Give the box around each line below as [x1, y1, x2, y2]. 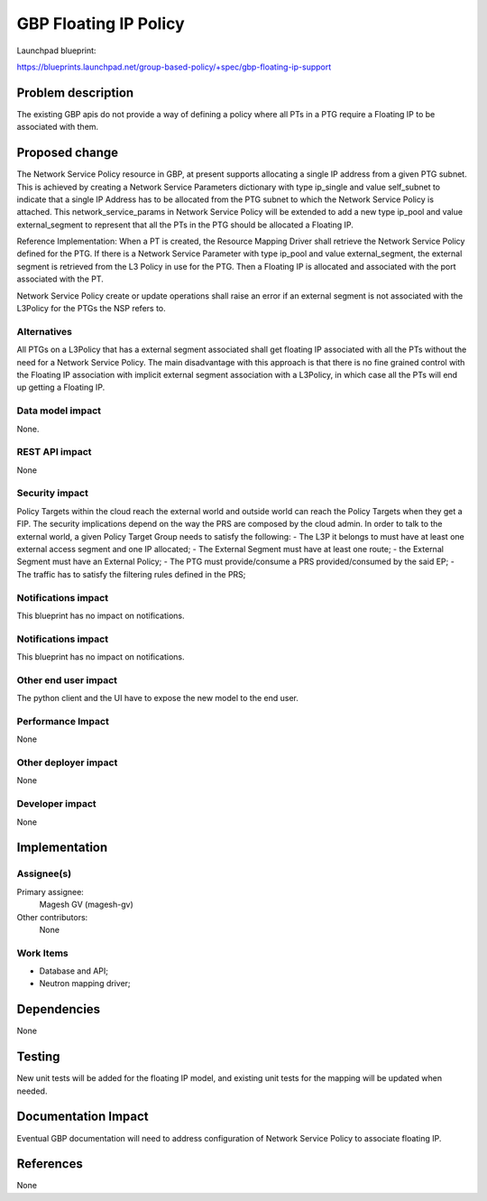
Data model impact [16, 404, 102, 417]
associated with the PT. [16, 273, 104, 284]
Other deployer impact [16, 756, 118, 769]
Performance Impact [16, 715, 110, 727]
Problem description [16, 85, 134, 100]
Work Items [16, 947, 69, 959]
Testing [16, 1049, 60, 1065]
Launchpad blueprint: [16, 45, 96, 56]
